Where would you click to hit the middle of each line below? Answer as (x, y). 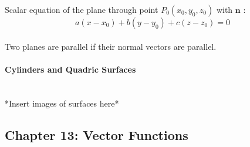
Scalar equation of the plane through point (82, 9)
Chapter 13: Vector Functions (97, 134)
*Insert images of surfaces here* (62, 103)
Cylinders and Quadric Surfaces (70, 69)
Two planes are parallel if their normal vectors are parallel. (111, 46)
